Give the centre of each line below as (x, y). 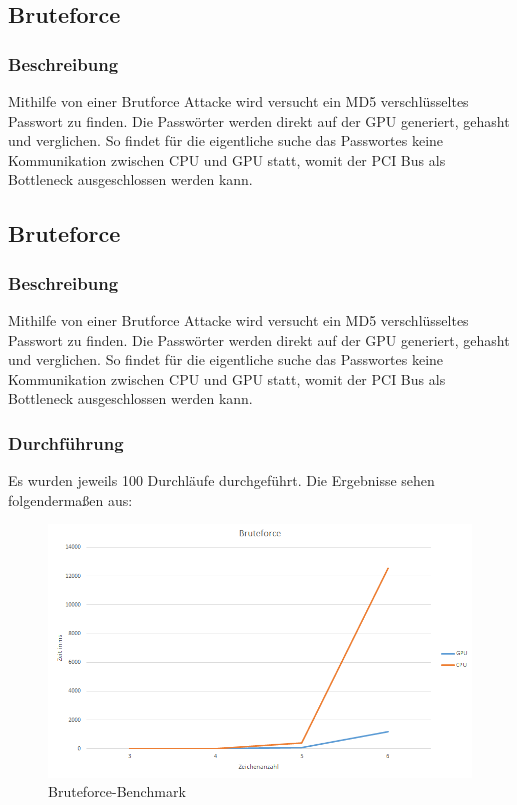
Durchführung (66, 442)
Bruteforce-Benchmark (117, 791)
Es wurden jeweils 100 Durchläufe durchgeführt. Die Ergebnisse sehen (221, 480)
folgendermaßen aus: (70, 499)
